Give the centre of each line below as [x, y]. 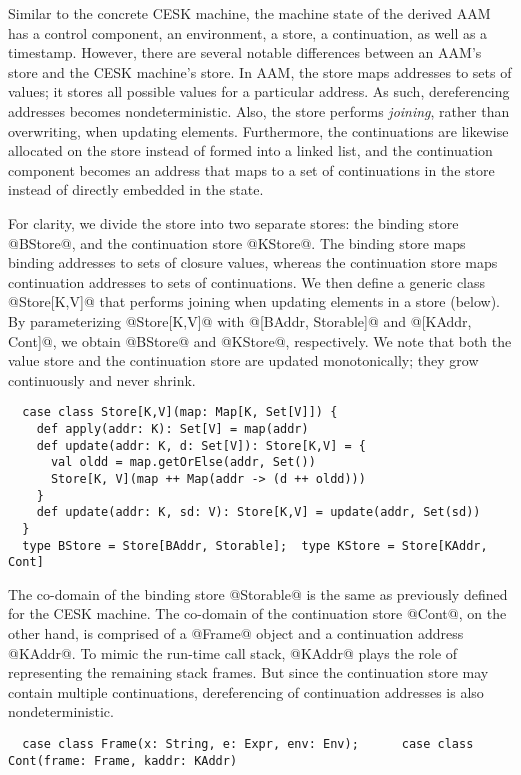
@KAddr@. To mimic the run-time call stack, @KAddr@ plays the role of [233, 652]
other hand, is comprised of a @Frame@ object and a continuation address [236, 633]
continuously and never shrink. [102, 379]
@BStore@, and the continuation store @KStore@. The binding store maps [237, 242]
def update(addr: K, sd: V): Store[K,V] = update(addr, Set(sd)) [258, 512]
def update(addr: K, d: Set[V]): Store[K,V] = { [201, 445]
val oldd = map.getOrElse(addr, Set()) [183, 462]
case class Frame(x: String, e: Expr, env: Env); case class [248, 744]
